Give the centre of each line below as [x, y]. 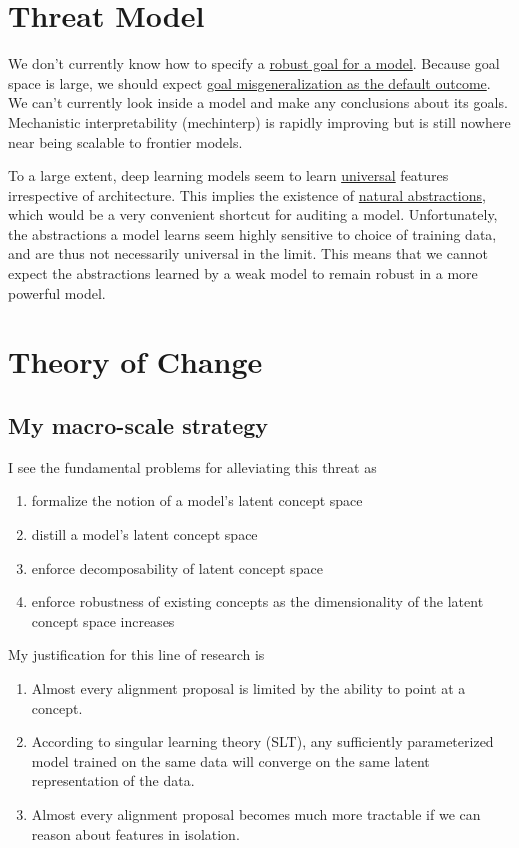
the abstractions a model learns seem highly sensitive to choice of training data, [252, 233]
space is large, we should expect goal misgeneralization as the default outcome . [249, 82]
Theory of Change [135, 361]
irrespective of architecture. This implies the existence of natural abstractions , [247, 194]
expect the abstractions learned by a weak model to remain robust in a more [243, 273]
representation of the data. [113, 780]
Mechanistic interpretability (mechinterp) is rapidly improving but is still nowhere [259, 121]
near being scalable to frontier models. [125, 141]
